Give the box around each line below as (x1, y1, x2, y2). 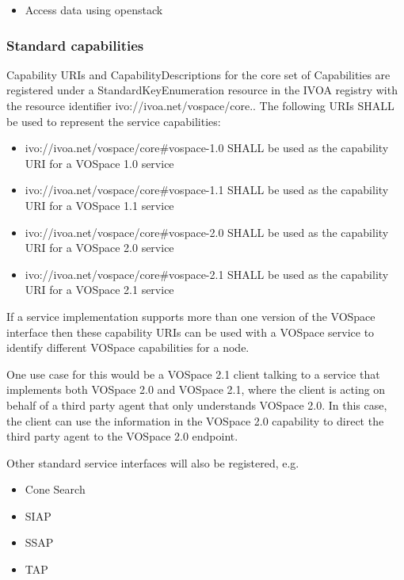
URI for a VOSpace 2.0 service (25, 239, 174, 256)
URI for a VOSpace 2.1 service (25, 281, 174, 298)
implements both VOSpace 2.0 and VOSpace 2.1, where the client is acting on (6, 381, 386, 398)
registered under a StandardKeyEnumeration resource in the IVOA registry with (6, 82, 398, 98)
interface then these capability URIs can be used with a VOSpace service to (6, 323, 375, 340)
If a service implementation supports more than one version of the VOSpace (6, 307, 375, 324)
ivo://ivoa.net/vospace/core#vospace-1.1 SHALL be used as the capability (25, 181, 389, 198)
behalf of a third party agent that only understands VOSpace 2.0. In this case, (6, 396, 387, 413)
